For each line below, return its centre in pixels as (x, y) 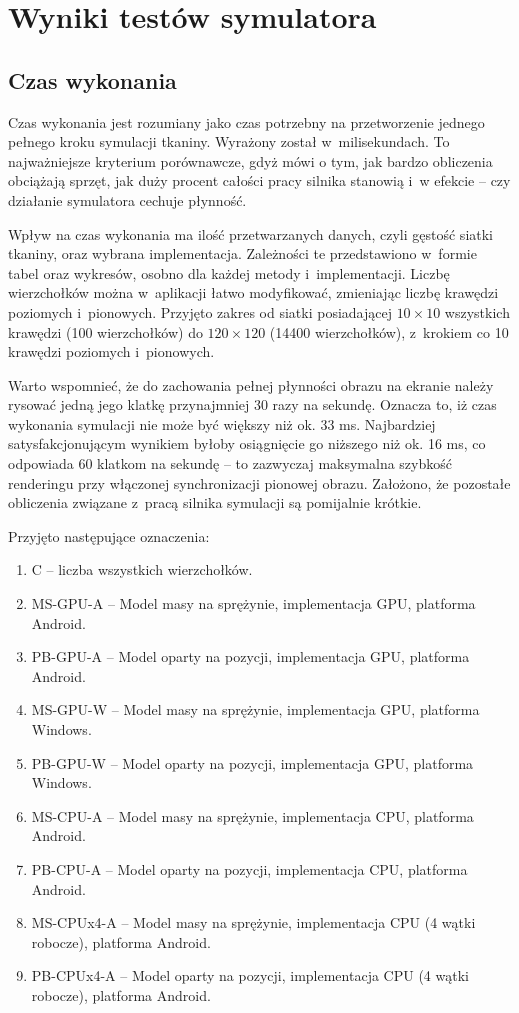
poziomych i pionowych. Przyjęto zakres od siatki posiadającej (200, 311)
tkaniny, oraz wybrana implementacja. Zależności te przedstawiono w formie (242, 253)
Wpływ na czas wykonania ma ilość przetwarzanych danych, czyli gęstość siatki (250, 233)
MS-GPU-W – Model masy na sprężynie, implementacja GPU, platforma (255, 709)
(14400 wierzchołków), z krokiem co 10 (389, 331)
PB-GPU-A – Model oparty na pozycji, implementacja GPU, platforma (250, 656)
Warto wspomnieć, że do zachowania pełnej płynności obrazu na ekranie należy (251, 384)
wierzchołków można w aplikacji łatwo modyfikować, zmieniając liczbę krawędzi (253, 292)
